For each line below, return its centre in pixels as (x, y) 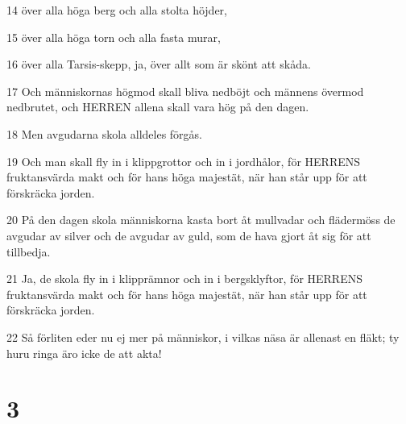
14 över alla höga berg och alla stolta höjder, (117, 10)
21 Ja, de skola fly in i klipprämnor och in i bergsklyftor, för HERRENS (184, 279)
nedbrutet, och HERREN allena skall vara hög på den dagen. (158, 107)
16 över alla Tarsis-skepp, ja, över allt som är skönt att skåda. (159, 64)
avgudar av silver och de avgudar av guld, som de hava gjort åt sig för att (189, 235)
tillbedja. (29, 251)
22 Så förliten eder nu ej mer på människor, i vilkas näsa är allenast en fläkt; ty (203, 337)
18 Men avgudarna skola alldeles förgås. (104, 133)
